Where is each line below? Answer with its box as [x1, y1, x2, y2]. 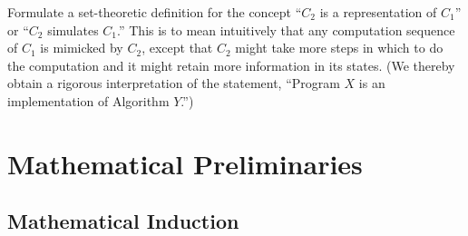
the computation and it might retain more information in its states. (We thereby [7, 55, 455, 74]
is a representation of [319, 3, 437, 21]
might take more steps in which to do [235, 38, 444, 57]
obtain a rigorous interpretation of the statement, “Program [7, 74, 340, 93]
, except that [141, 38, 213, 57]
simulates [47, 20, 99, 39]
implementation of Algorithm [7, 91, 170, 110]
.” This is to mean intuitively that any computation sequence [117, 20, 455, 39]
